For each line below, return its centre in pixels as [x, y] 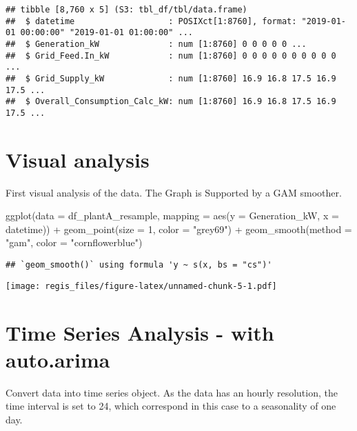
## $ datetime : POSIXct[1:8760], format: [151, 21]
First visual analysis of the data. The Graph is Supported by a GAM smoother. [174, 192]
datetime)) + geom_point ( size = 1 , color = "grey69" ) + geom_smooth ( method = [179, 229]
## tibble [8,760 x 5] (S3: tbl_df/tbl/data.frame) [126, 10]
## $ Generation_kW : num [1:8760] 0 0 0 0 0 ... [156, 44]
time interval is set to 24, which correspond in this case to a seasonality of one [171, 406]
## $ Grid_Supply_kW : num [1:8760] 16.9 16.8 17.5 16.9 [171, 78]
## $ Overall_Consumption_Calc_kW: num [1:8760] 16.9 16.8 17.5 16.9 [171, 102]
